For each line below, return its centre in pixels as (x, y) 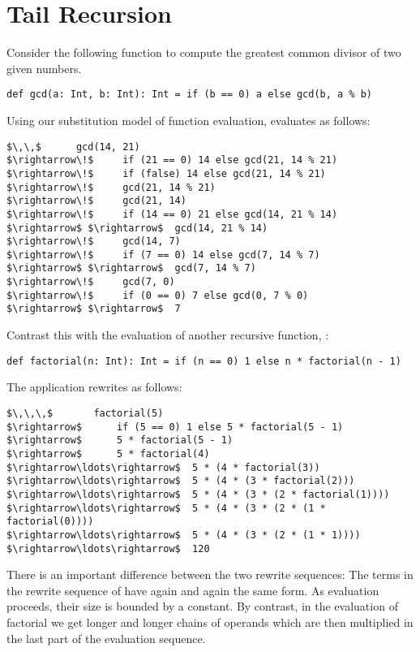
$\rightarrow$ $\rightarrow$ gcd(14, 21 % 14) (137, 228)
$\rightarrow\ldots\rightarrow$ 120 (108, 548)
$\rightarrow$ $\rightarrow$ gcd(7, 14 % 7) (131, 268)
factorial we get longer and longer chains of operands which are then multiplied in (210, 622)
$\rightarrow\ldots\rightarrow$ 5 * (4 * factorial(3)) (163, 467)
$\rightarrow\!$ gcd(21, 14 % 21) (111, 187)
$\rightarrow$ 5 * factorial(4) (108, 453)
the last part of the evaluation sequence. (106, 638)
